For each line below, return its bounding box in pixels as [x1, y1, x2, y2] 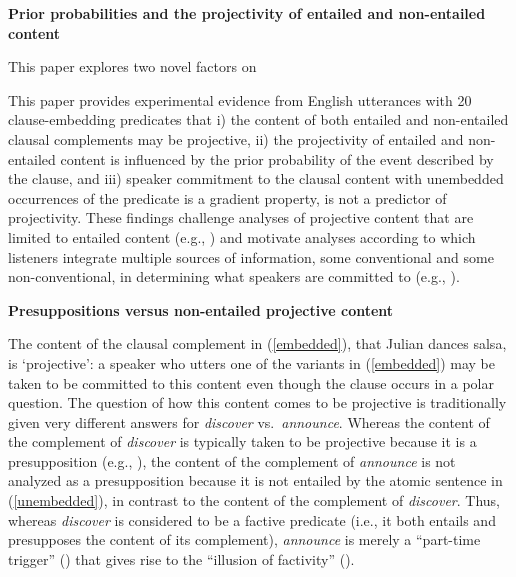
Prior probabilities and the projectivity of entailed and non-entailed [8, 3, 486, 23]
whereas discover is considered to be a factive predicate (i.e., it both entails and [8, 509, 496, 530]
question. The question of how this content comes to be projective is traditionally [8, 392, 507, 413]
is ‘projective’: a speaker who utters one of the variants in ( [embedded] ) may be [8, 352, 495, 373]
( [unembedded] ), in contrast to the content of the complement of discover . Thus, [8, 490, 501, 511]
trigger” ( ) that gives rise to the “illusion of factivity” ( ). [8, 548, 355, 569]
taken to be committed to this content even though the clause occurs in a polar [8, 372, 494, 393]
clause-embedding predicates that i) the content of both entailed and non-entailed [8, 109, 509, 130]
